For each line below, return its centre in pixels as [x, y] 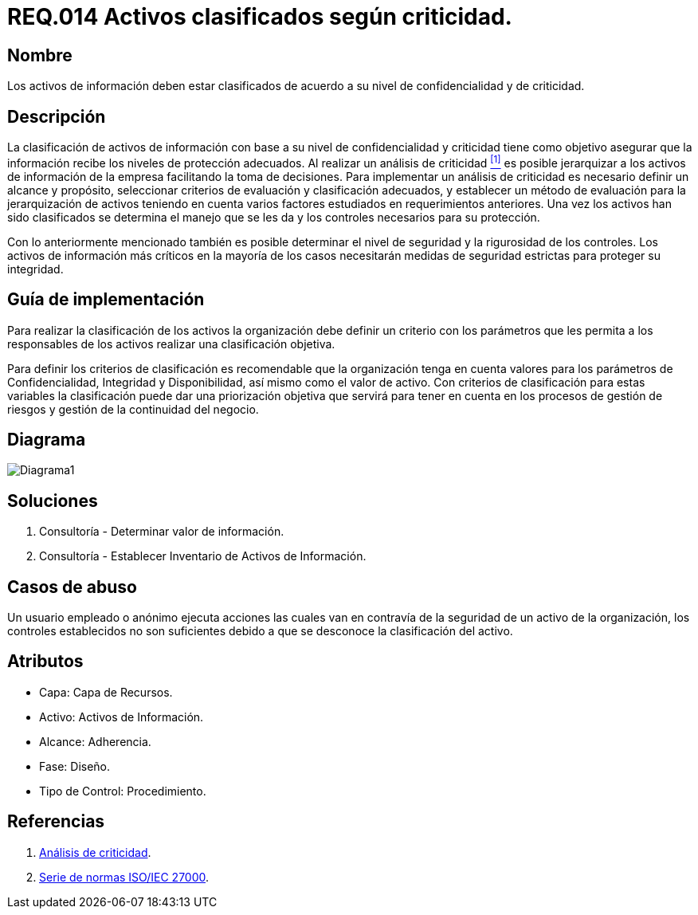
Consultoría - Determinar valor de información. [162, 532]
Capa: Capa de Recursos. [106, 692]
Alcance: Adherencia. [95, 741]
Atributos [45, 662]
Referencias [56, 822]
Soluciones [53, 501]
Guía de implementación [106, 300]
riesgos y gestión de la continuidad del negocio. [133, 409]
